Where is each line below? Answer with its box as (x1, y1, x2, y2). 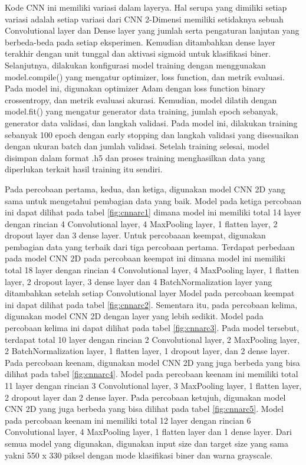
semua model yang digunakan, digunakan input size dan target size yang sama (5, 437, 289, 449)
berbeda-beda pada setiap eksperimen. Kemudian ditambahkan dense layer (5, 35, 275, 48)
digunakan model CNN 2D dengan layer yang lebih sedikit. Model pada (5, 310, 264, 322)
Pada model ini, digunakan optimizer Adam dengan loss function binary (5, 82, 265, 94)
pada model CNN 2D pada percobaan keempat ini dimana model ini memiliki (5, 252, 285, 264)
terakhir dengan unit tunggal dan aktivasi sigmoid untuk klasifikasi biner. (5, 47, 271, 60)
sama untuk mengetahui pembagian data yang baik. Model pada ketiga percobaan (5, 194, 301, 207)
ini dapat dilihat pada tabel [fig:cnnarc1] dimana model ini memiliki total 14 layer (5, 206, 301, 218)
